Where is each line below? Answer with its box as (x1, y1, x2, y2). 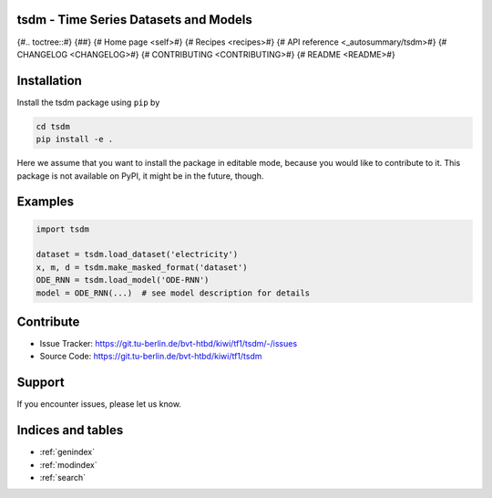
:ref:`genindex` (39, 447, 96, 458)
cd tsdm (36, 121, 70, 131)
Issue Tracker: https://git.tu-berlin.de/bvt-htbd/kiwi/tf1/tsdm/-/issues (39, 338, 298, 349)
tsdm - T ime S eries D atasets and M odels (16, 12, 252, 27)
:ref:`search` (39, 472, 87, 482)
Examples (16, 194, 75, 210)
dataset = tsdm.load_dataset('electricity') (36, 249, 239, 260)
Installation (16, 73, 82, 88)
